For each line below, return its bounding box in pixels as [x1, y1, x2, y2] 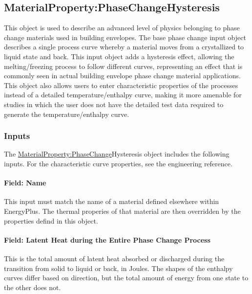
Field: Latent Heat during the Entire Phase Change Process [4, 234, 210, 245]
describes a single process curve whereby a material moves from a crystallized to [4, 42, 244, 52]
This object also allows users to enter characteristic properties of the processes [4, 80, 238, 90]
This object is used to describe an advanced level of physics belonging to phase [4, 23, 240, 33]
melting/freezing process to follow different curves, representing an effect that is [4, 61, 243, 71]
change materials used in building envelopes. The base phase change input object [4, 32, 246, 42]
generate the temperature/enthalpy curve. [4, 109, 129, 119]
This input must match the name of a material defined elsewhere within [4, 196, 219, 206]
